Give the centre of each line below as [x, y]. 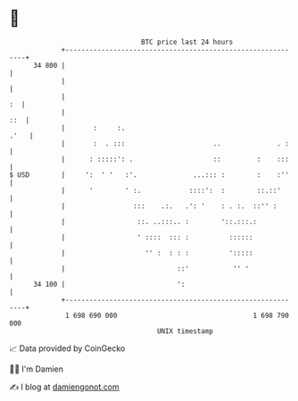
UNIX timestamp [185, 331]
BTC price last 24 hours [187, 42]
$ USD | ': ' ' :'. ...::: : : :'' [149, 175]
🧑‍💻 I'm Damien [37, 369]
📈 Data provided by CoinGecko [67, 348]
